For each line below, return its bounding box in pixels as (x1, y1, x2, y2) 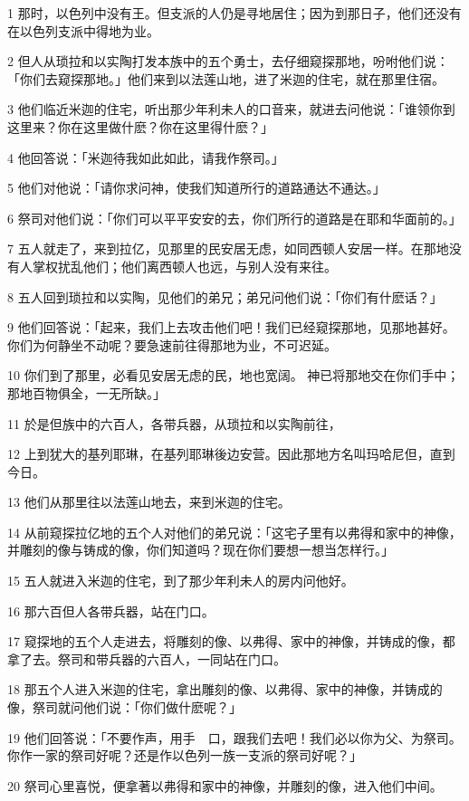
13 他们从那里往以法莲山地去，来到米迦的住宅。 (7, 492, 291, 511)
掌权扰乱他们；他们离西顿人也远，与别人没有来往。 (32, 256, 337, 275)
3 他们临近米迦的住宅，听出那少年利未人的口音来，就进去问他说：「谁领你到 (7, 100, 455, 119)
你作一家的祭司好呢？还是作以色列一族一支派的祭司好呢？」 (7, 746, 362, 765)
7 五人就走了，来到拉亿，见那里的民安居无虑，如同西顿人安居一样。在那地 (7, 239, 449, 258)
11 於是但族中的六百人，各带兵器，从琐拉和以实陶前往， (7, 414, 341, 433)
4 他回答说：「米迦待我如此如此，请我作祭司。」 (7, 148, 284, 167)
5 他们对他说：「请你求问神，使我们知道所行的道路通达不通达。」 (7, 178, 386, 197)
